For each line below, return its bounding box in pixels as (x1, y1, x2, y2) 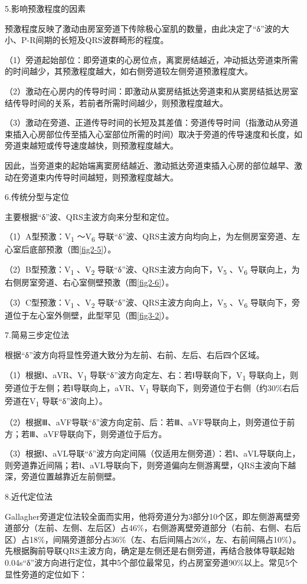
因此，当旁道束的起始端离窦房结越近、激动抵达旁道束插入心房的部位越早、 (5, 159, 294, 171)
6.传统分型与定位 (5, 191, 69, 203)
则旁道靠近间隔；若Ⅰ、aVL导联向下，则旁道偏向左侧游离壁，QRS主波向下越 (5, 458, 296, 471)
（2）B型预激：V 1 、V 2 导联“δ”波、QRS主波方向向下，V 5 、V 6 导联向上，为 (5, 263, 300, 277)
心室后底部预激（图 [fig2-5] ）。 (5, 243, 116, 255)
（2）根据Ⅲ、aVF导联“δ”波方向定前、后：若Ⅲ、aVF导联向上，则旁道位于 (5, 416, 287, 428)
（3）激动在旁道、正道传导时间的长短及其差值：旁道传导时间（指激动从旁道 (5, 116, 298, 129)
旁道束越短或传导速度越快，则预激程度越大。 (5, 139, 178, 152)
